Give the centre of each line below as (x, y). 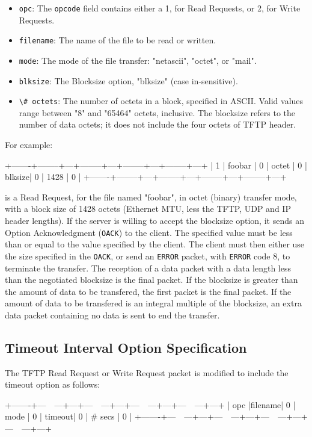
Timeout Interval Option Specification (126, 347)
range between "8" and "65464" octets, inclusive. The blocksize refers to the (157, 112)
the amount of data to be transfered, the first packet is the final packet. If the (148, 291)
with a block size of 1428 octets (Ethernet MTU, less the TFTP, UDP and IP (148, 209)
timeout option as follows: (53, 384)
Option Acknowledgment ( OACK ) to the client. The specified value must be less (149, 232)
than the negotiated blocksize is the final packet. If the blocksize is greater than (151, 280)
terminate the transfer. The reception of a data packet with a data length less (148, 268)
